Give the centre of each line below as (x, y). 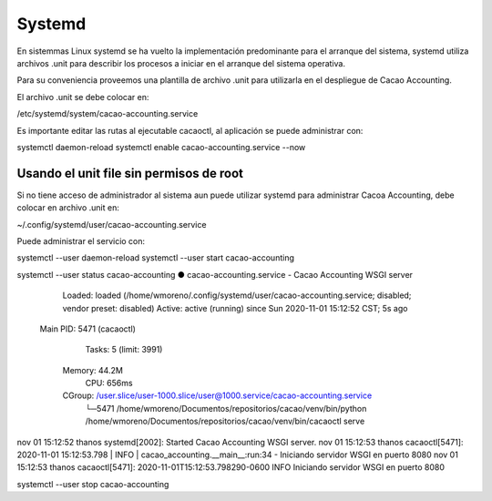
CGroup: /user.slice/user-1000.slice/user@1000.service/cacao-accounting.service (217, 395)
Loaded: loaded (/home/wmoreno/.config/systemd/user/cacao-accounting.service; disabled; (237, 295)
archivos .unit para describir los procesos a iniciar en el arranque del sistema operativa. (181, 63)
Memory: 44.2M (92, 370)
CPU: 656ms (109, 383)
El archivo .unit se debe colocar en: (83, 97)
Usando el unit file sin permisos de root (130, 173)
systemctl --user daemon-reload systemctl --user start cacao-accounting (156, 258)
